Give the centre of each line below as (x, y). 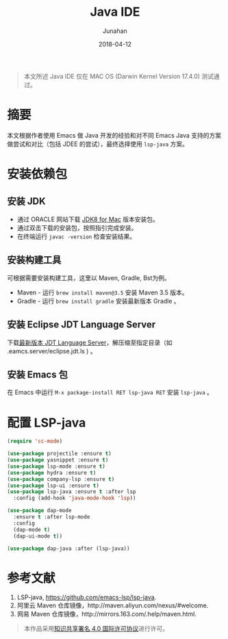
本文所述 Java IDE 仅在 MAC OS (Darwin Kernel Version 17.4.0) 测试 (119, 76)
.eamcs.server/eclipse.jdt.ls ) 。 (52, 351)
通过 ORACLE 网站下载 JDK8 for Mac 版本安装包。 (88, 219)
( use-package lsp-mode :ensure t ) (56, 466)
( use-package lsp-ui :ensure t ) (53, 486)
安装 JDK (26, 202)
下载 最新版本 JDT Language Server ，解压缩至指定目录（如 (90, 342)
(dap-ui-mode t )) (38, 536)
